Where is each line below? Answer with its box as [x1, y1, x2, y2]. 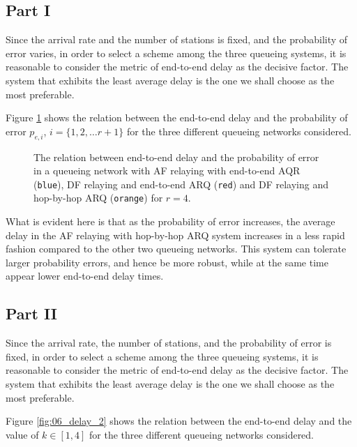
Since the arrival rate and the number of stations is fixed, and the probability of [6, 32, 348, 47]
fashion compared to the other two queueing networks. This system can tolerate [6, 241, 347, 256]
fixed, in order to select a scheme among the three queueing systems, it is [6, 349, 319, 363]
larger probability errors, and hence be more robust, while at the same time [6, 255, 328, 269]
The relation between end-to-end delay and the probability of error [33, 149, 319, 164]
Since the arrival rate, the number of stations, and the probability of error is [6, 335, 332, 350]
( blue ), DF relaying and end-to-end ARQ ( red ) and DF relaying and [33, 176, 328, 191]
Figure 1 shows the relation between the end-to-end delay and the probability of [6, 110, 348, 125]
